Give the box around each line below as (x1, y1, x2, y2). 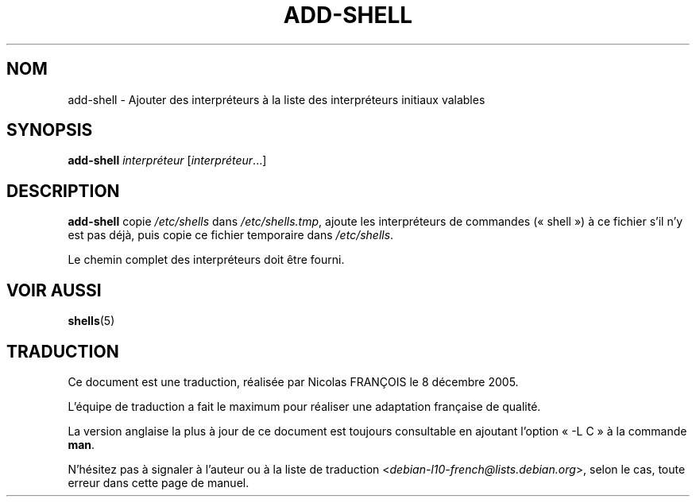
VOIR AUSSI (6, 280, 102, 300)
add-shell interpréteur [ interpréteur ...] (68, 153, 267, 168)
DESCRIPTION (6, 180, 120, 201)
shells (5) (68, 314, 115, 328)
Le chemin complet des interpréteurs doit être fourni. (68, 253, 345, 267)
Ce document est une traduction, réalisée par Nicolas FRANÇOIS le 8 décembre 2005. (68, 374, 519, 389)
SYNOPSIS (6, 120, 93, 141)
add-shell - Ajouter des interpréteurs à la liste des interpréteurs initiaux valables (68, 92, 485, 106)
